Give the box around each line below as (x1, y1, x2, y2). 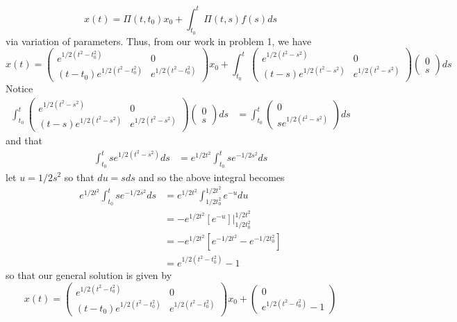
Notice (6, 81, 33, 96)
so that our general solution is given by (6, 267, 172, 282)
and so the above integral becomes (138, 169, 285, 184)
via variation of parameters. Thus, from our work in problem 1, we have (6, 33, 312, 48)
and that (6, 133, 42, 148)
